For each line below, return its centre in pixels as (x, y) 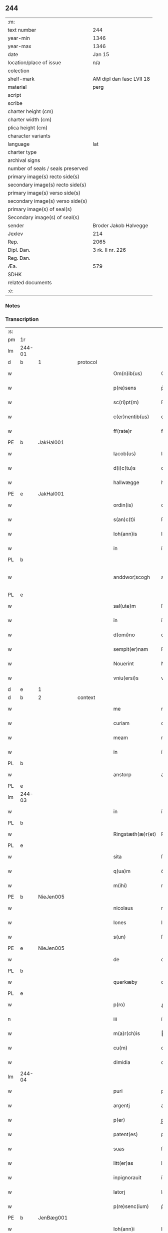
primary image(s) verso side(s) (44, 193)
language (19, 144)
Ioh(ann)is (125, 534)
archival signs (24, 160)
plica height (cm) (28, 127)
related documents (30, 282)
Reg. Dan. (19, 258)
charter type (22, 152)
